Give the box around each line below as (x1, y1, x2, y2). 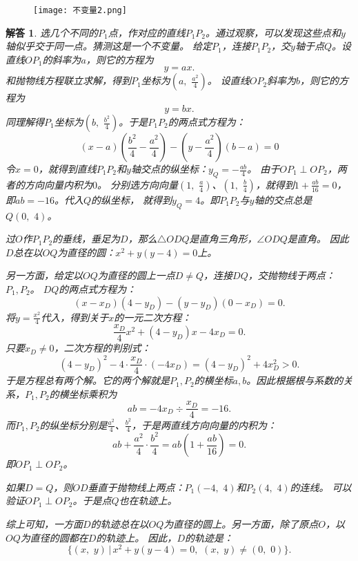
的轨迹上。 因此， (96, 530, 177, 544)
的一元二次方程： (114, 310, 192, 324)
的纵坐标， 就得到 (91, 192, 172, 207)
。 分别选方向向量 (97, 177, 179, 191)
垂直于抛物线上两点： (88, 479, 185, 494)
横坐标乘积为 (59, 386, 117, 401)
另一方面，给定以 (6, 268, 83, 283)
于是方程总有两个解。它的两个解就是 (6, 373, 170, 388)
